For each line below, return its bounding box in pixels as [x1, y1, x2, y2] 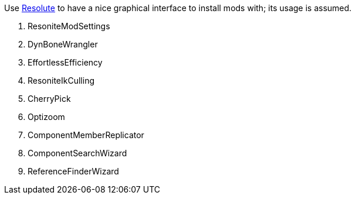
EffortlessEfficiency [28, 57, 103, 67]
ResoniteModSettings [28, 21, 110, 31]
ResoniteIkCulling [28, 76, 94, 85]
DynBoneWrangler [28, 39, 98, 49]
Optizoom [28, 112, 65, 122]
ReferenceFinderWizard [28, 166, 119, 176]
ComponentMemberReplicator [28, 130, 144, 140]
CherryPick [28, 94, 71, 104]
